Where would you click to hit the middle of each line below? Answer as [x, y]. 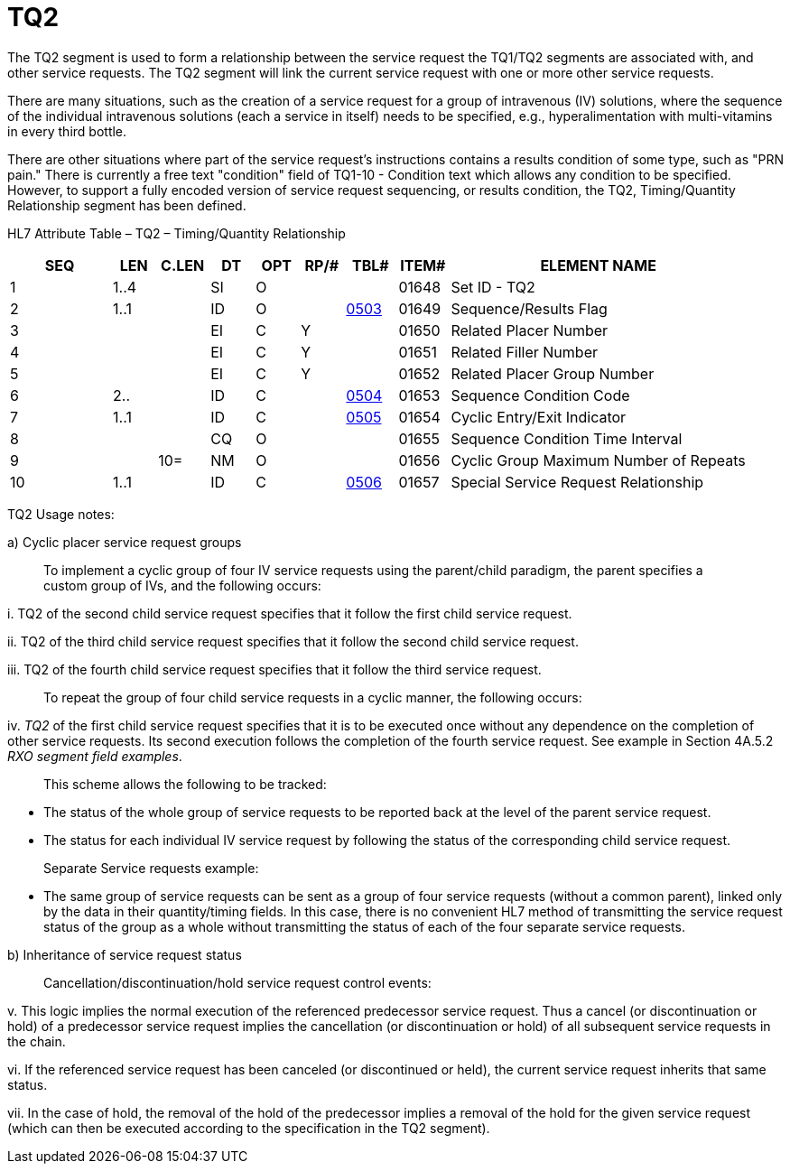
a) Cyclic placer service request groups [125, 542]
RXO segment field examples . [95, 756]
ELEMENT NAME [598, 265]
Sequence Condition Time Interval [567, 438]
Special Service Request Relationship [577, 482]
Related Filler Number [524, 352]
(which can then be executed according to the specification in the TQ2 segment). [249, 1128]
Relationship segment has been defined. [127, 205]
